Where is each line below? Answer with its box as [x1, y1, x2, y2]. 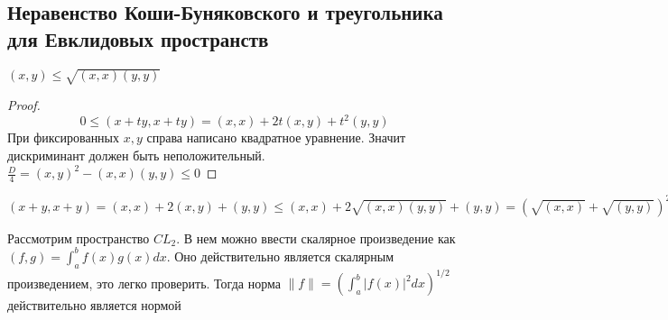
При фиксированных [7, 128, 120, 147]
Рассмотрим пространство [7, 228, 150, 247]
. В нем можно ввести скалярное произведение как [176, 228, 456, 247]
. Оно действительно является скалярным [166, 246, 394, 265]
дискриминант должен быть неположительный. [7, 145, 265, 164]
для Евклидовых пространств [7, 24, 269, 52]
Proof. [7, 96, 41, 114]
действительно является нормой [7, 296, 181, 315]
